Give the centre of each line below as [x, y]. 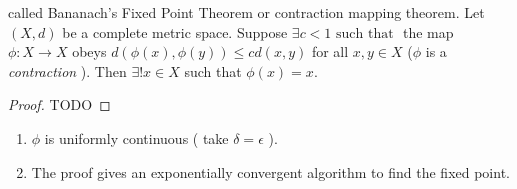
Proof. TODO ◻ [59, 104]
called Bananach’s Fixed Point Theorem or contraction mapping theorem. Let [246, 12]
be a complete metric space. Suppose [175, 31]
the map [428, 31]
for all [330, 51]
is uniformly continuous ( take [136, 137]
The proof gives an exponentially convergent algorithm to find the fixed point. [270, 171]
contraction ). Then [67, 70]
